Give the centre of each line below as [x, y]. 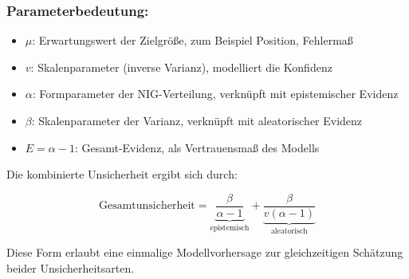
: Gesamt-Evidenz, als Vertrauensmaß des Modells [197, 147]
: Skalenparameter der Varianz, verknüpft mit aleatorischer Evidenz [197, 120]
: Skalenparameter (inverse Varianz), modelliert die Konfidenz [181, 67]
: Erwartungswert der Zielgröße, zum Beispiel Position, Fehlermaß [193, 40]
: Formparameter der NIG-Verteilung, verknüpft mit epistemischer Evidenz [215, 94]
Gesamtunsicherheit [147, 206]
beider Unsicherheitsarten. [71, 267]
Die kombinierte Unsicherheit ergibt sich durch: [122, 174]
